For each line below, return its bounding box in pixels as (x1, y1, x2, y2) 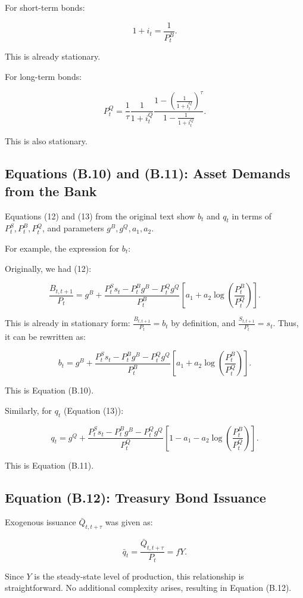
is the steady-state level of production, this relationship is (34, 569, 244, 582)
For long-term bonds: (5, 70, 82, 83)
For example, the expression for (5, 241, 120, 254)
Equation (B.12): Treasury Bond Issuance (5, 488, 266, 506)
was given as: (105, 516, 153, 528)
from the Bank (5, 181, 97, 200)
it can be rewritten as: (5, 330, 86, 342)
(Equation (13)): (63, 404, 124, 416)
